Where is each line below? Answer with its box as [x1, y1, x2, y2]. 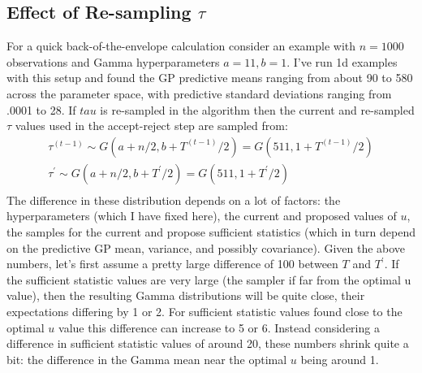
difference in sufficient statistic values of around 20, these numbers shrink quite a [6, 335, 409, 352]
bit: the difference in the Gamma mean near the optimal [6, 350, 287, 367]
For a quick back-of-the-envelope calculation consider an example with [6, 37, 356, 54]
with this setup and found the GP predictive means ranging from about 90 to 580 [6, 69, 413, 86]
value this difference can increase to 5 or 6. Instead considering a [58, 319, 380, 336]
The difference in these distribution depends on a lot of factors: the [6, 191, 341, 208]
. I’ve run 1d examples [286, 53, 398, 70]
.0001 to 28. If [6, 101, 76, 118]
